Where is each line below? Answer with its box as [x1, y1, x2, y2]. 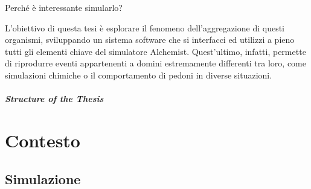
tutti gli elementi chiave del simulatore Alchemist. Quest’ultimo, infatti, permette [5, 45, 306, 57]
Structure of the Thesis [5, 92, 104, 105]
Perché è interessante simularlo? [5, 1, 123, 13]
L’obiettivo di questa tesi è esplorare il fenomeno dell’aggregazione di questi [5, 21, 284, 34]
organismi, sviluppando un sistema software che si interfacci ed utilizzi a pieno [5, 33, 295, 46]
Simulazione [5, 169, 81, 188]
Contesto [5, 127, 80, 152]
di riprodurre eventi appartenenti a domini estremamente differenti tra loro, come [5, 57, 306, 69]
